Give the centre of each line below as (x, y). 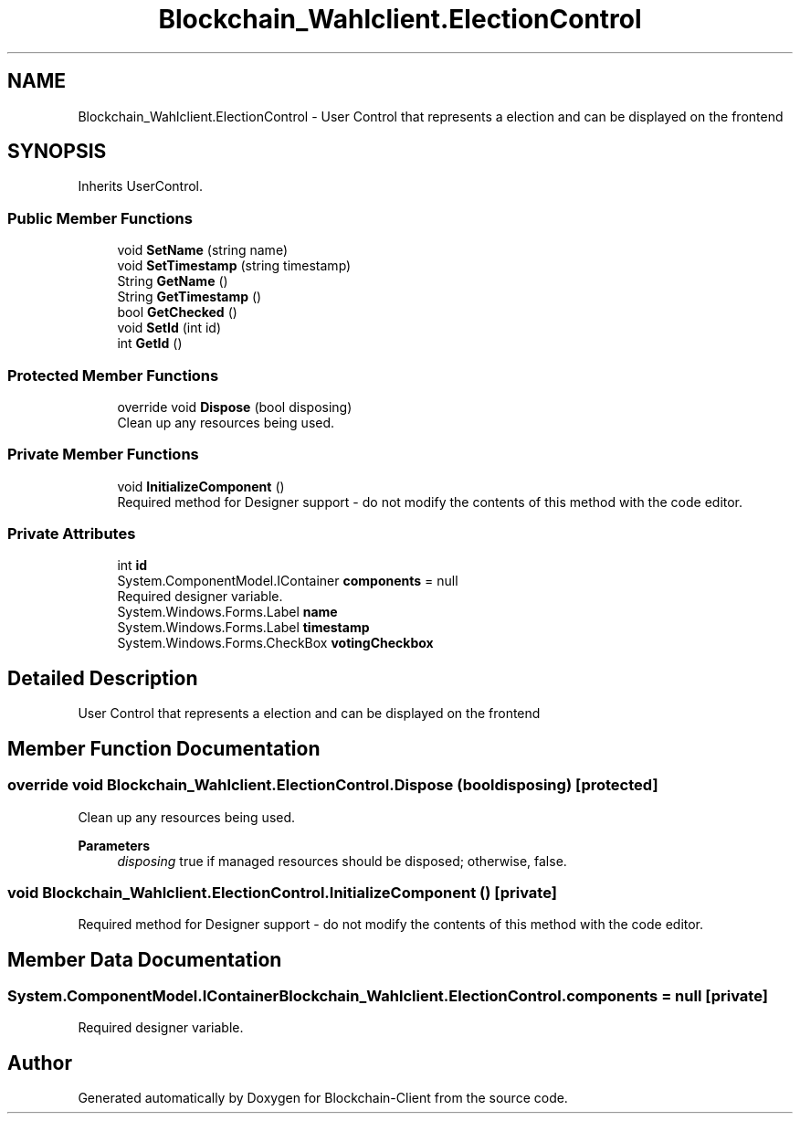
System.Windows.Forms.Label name (227, 612)
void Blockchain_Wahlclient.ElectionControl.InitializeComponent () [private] (282, 892)
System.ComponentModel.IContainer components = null (288, 581)
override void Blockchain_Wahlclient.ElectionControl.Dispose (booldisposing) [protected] (333, 785)
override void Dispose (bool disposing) (235, 407)
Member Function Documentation (164, 748)
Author (40, 1063)
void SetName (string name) (202, 250)
